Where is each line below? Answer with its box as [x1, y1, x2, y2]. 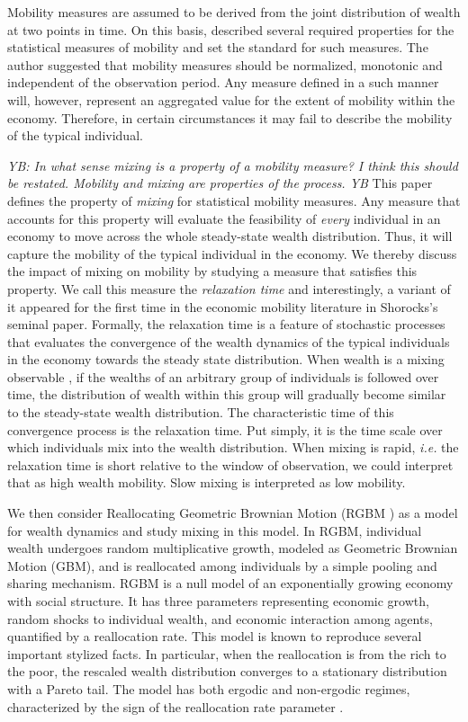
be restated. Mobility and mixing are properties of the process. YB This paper [7, 174, 433, 192]
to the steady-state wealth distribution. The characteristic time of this [7, 403, 394, 422]
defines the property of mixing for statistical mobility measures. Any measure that [7, 191, 461, 209]
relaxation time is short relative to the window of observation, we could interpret [7, 455, 454, 474]
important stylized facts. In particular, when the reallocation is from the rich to [7, 644, 446, 663]
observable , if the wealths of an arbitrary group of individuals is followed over [7, 367, 439, 386]
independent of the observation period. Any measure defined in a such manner [7, 73, 439, 92]
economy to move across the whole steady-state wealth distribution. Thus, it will [7, 227, 453, 245]
